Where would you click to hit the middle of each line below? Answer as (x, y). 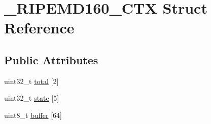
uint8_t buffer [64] (33, 115)
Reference (39, 28)
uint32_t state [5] (32, 98)
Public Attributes (51, 59)
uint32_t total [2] (31, 81)
